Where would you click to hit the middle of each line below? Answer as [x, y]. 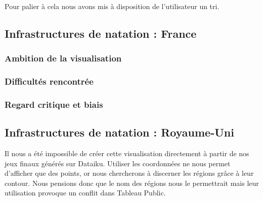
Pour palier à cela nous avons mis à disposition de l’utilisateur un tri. [112, 6]
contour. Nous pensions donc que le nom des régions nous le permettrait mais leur [132, 183]
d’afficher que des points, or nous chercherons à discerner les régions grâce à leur [129, 173]
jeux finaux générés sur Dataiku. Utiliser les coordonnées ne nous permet [118, 163]
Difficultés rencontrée [49, 81]
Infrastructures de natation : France [101, 33]
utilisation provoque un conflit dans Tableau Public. [85, 193]
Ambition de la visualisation [63, 58]
